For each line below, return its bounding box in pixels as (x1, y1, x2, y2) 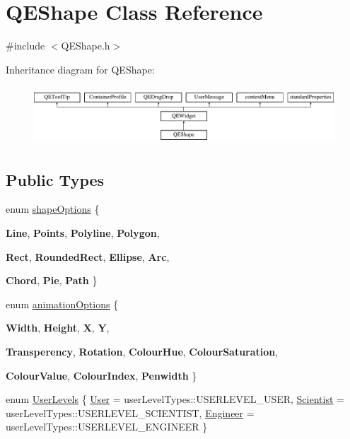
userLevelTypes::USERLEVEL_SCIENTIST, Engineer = (6, 405, 255, 420)
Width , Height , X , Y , (6, 320, 110, 335)
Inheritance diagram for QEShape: (6, 62, 155, 76)
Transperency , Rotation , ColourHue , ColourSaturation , (6, 344, 279, 358)
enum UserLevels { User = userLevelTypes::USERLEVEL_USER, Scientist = (6, 392, 344, 406)
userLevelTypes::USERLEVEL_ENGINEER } (6, 419, 208, 434)
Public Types (6, 168, 105, 190)
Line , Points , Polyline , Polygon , (6, 226, 160, 240)
